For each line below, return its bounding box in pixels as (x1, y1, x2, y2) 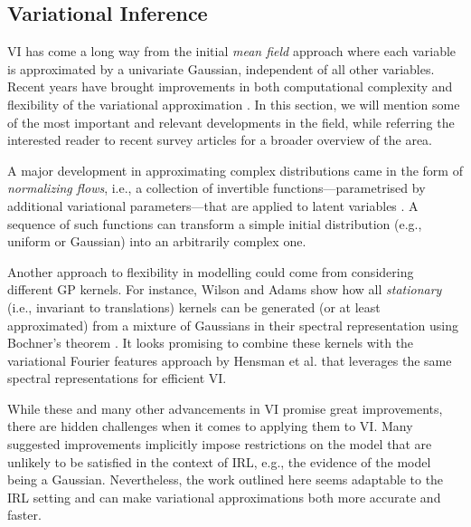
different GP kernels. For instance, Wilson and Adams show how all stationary (7, 280, 442, 299)
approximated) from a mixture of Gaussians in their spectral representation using (7, 315, 459, 334)
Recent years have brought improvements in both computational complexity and (7, 77, 453, 96)
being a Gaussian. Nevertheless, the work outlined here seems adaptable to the (7, 470, 444, 489)
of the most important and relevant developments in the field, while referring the (7, 112, 455, 131)
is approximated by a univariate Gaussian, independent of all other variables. (7, 59, 435, 78)
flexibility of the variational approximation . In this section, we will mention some (7, 94, 460, 113)
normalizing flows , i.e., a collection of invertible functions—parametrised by (7, 178, 426, 197)
